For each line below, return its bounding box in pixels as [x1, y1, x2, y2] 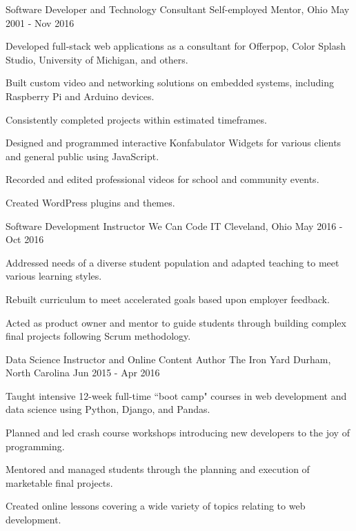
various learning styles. [6, 269, 102, 283]
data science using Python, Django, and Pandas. [6, 402, 210, 416]
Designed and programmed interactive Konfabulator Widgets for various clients [6, 135, 342, 150]
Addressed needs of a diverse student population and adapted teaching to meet [6, 255, 339, 269]
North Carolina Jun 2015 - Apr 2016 [6, 365, 160, 380]
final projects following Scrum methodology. [6, 329, 191, 343]
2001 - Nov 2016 [6, 15, 75, 30]
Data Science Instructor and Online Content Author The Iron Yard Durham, [6, 351, 331, 366]
